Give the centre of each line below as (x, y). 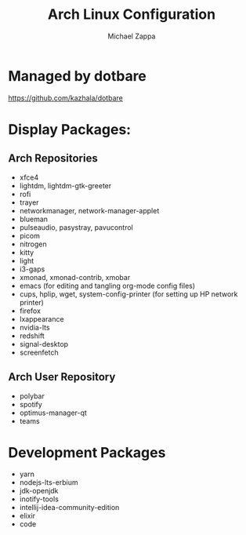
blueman (34, 219)
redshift (32, 336)
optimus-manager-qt (53, 413)
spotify (31, 404)
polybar (32, 396)
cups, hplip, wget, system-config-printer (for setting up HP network (128, 294)
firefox (30, 311)
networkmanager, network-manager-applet (89, 210)
